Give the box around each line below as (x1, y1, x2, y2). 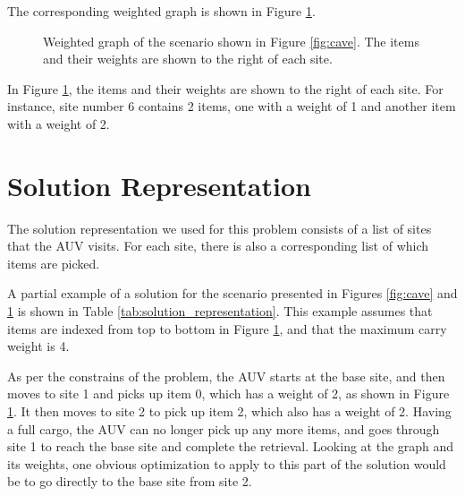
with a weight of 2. (7, 114, 110, 133)
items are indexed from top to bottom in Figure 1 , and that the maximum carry (7, 319, 447, 338)
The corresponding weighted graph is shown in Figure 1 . (7, 2, 316, 20)
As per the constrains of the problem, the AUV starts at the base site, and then (7, 366, 445, 385)
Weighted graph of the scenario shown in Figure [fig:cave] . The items (43, 31, 419, 50)
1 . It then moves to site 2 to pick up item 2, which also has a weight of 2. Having (7, 402, 452, 421)
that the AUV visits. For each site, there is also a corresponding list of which (7, 236, 429, 255)
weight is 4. (7, 337, 70, 355)
